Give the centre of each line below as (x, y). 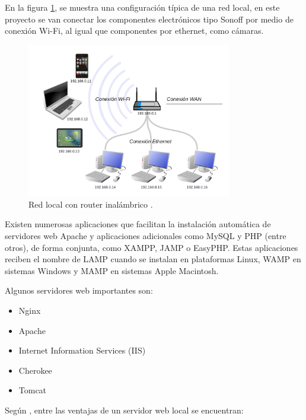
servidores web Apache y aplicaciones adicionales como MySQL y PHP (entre (146, 235)
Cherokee (35, 370)
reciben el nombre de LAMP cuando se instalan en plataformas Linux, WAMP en (153, 259)
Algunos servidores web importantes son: (79, 290)
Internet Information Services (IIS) (82, 350)
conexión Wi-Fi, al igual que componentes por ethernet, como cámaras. (134, 31)
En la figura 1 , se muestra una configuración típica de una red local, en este (142, 7)
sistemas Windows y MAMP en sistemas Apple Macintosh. (112, 270)
